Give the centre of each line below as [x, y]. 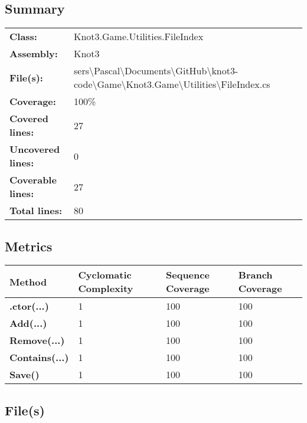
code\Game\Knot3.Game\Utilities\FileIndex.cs [172, 84]
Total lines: [36, 211]
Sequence [188, 275]
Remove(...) [37, 340]
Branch [255, 275]
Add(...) [28, 323]
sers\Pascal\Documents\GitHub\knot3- [156, 71]
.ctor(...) [29, 306]
